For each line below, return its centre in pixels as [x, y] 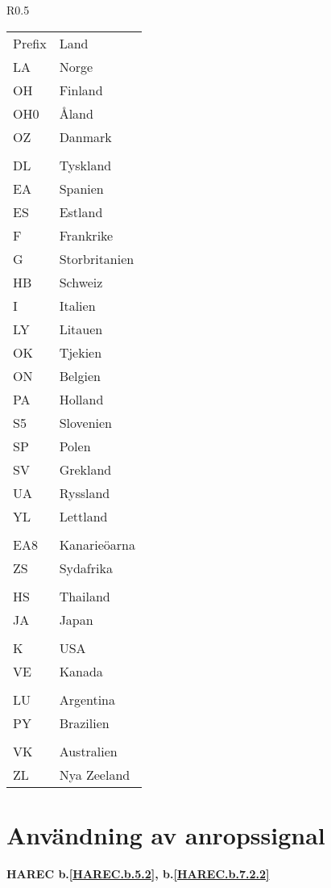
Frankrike [86, 235]
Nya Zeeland [95, 774]
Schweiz [81, 282]
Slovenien [85, 422]
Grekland [85, 469]
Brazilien [84, 723]
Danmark [85, 136]
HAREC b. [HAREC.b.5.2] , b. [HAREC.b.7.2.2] [138, 873]
